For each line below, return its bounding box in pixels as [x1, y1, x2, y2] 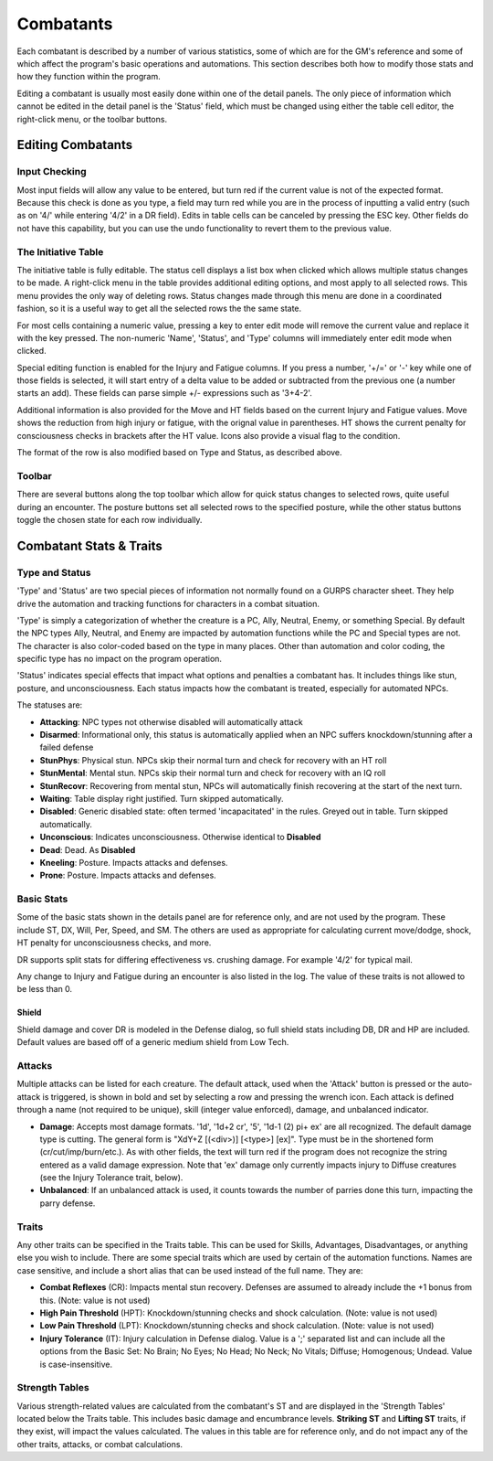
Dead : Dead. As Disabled [39, 844, 136, 855]
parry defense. [39, 1198, 96, 1209]
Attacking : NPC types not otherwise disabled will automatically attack [39, 716, 303, 727]
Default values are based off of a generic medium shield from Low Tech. [16, 1037, 289, 1048]
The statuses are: [16, 699, 83, 710]
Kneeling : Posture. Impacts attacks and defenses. [39, 857, 228, 868]
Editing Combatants [16, 137, 132, 153]
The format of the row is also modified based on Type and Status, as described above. [16, 447, 342, 458]
